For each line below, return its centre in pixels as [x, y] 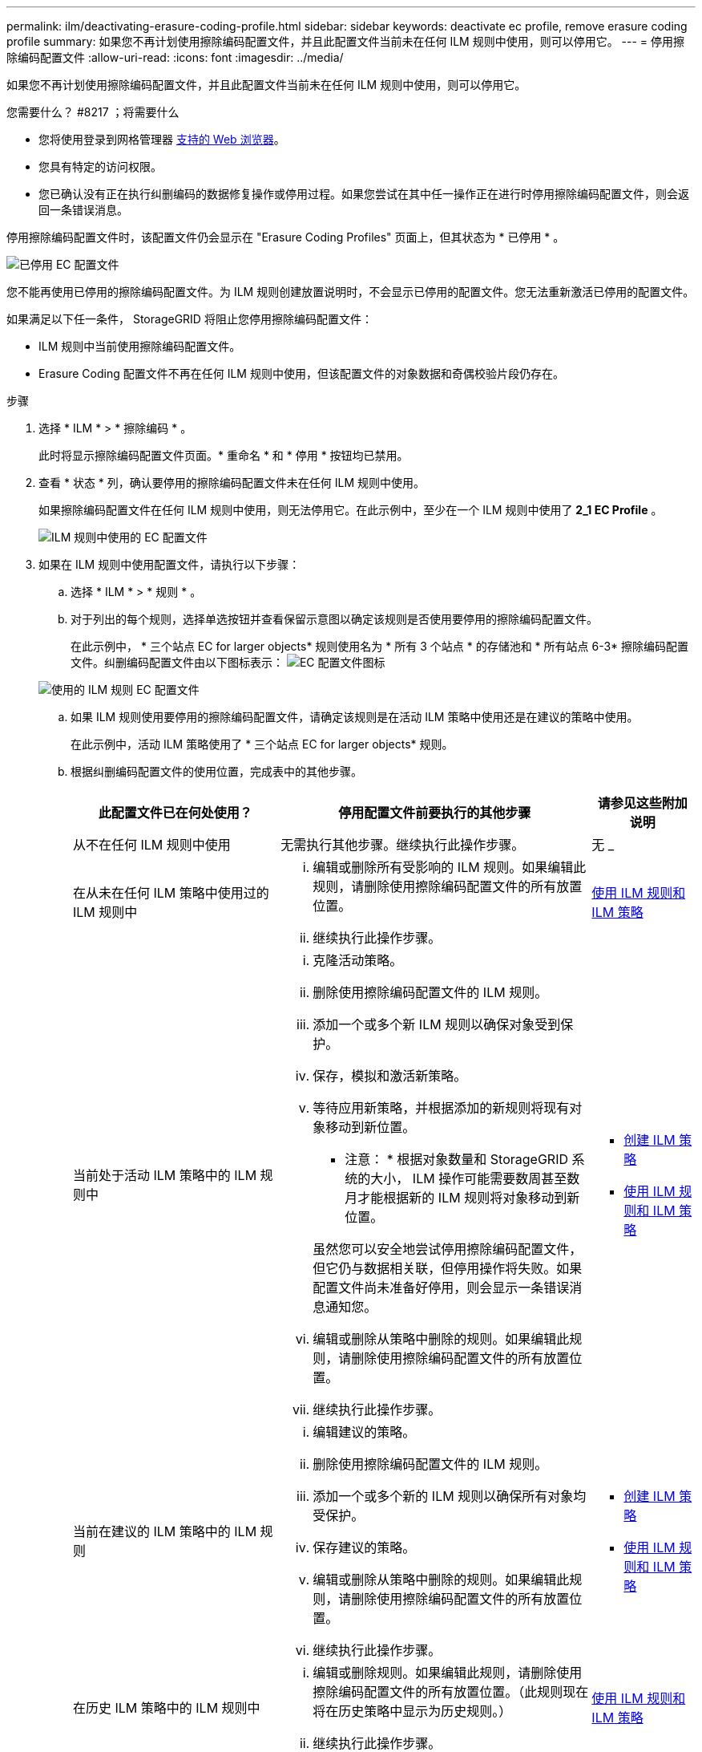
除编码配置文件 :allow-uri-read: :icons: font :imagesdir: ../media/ [175, 57]
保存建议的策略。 [364, 1547]
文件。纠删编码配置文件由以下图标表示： [177, 662]
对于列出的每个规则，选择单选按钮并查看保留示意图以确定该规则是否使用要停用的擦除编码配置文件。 [334, 619]
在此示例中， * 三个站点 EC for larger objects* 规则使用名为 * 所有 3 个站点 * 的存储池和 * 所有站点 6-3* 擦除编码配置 [380, 646]
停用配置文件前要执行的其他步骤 [435, 813]
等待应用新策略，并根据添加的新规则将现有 [441, 1108]
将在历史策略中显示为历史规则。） [412, 1711]
